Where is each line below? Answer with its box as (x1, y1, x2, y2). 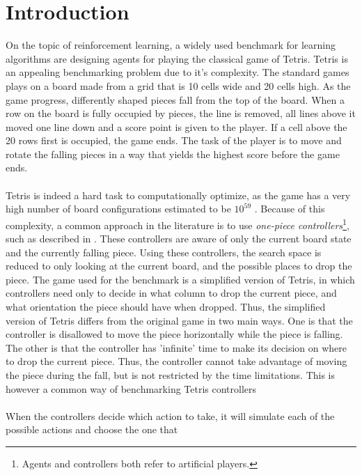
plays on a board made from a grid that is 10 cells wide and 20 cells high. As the (6, 78, 351, 93)
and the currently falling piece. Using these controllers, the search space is (6, 244, 322, 259)
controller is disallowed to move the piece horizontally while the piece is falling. (6, 327, 343, 341)
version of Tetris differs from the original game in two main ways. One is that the (6, 313, 353, 327)
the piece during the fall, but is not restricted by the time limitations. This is (6, 368, 336, 382)
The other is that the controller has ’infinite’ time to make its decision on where (6, 340, 347, 355)
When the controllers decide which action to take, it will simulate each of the (6, 408, 335, 423)
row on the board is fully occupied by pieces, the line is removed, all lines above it (6, 106, 356, 120)
